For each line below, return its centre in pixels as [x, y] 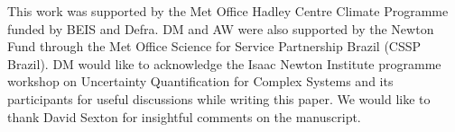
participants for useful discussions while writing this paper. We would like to [219, 98]
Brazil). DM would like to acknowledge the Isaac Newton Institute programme [224, 63]
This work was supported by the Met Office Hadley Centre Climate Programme [228, 11]
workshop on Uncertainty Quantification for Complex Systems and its [200, 81]
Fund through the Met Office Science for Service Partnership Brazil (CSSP [214, 46]
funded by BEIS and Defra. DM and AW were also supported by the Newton [221, 28]
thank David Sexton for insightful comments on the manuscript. [184, 116]
